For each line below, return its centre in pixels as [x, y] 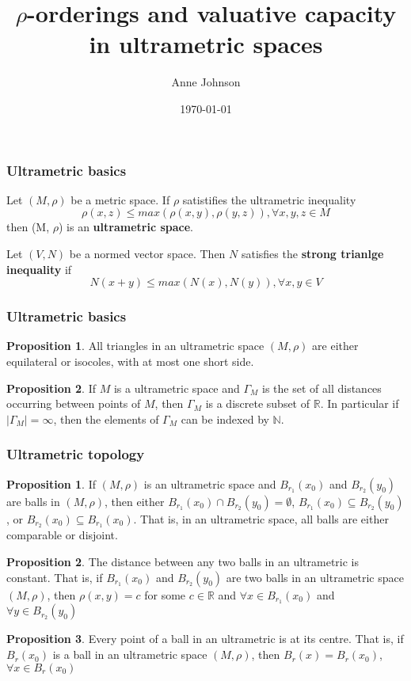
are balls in [33, 501]
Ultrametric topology [76, 454]
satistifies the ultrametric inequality [269, 199]
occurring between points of [74, 403]
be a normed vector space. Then [147, 253]
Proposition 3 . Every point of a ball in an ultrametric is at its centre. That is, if [205, 639]
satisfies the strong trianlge [312, 253]
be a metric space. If [120, 199]
